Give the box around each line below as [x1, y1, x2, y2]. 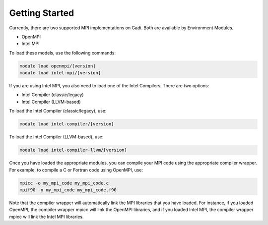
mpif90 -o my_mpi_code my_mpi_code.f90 [19, 187, 117, 193]
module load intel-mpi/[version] [19, 70, 101, 76]
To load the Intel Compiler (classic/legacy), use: [9, 108, 107, 114]
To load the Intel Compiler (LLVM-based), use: [9, 134, 104, 140]
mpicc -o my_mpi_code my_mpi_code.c [19, 180, 109, 186]
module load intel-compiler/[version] [19, 121, 114, 127]
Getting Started [9, 7, 74, 18]
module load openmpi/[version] [19, 63, 96, 69]
